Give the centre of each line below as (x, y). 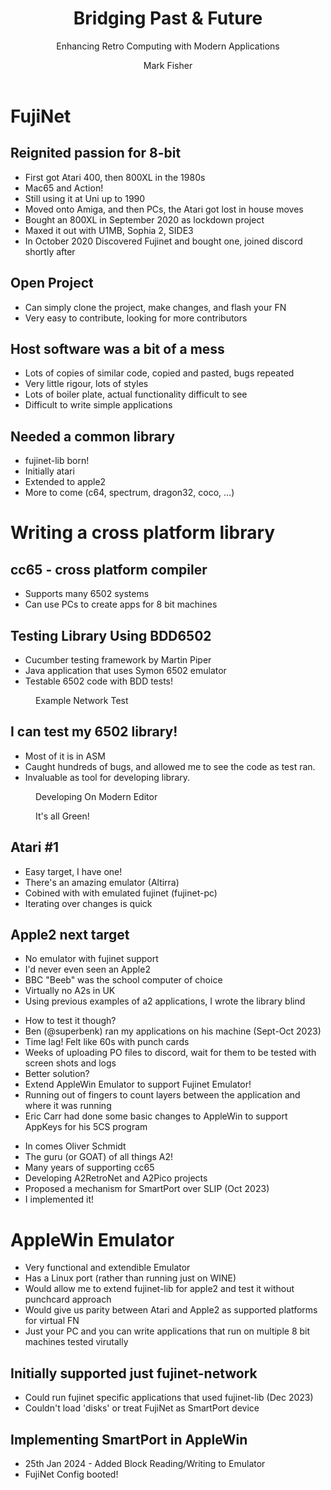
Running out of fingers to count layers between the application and (162, 1095)
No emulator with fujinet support (91, 959)
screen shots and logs (70, 1063)
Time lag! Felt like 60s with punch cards (107, 1042)
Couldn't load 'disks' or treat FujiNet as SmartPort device (142, 1408)
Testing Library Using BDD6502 (111, 635)
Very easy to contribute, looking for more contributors (136, 318)
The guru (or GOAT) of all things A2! (99, 1157)
